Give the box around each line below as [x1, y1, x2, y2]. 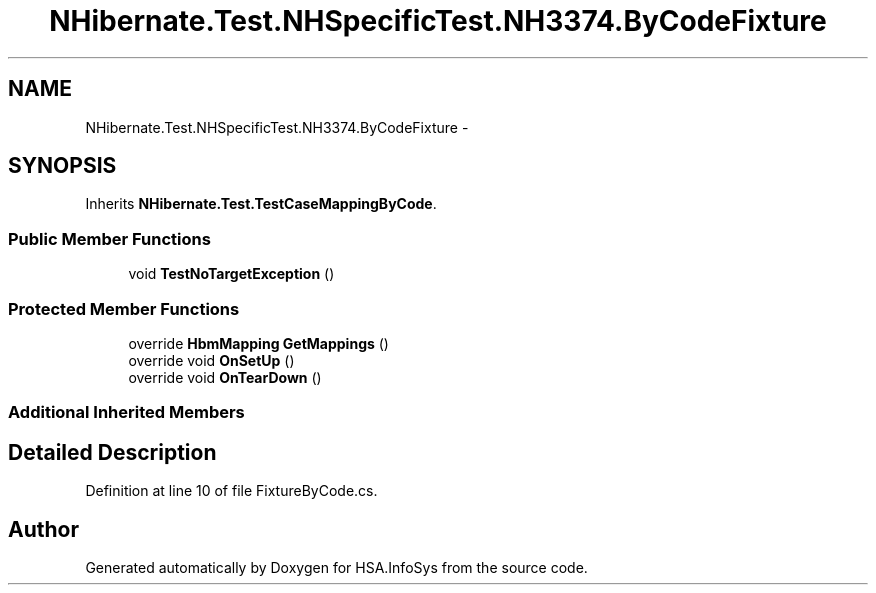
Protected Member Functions [8, 298, 240, 319]
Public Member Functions [8, 228, 211, 249]
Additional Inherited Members [8, 402, 245, 423]
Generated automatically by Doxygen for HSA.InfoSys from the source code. [85, 559, 588, 576]
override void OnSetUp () [128, 351, 295, 369]
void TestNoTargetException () [128, 265, 335, 283]
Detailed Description [8, 439, 217, 465]
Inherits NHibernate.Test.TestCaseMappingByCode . [85, 195, 437, 213]
